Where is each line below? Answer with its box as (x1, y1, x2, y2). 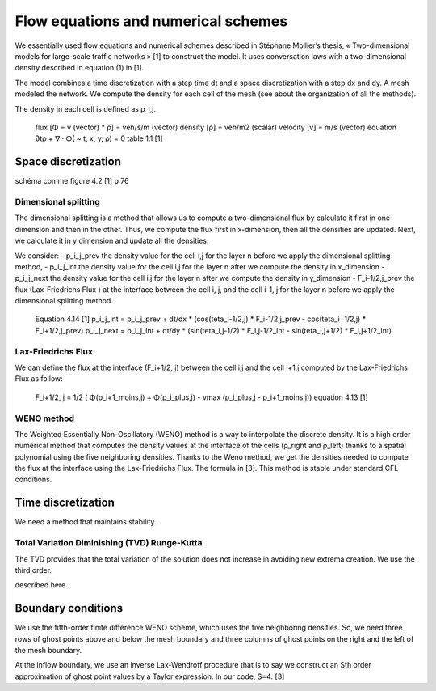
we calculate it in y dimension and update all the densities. (15, 235, 209, 246)
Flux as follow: (15, 374, 64, 384)
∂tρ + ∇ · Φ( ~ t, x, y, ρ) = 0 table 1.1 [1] (35, 134, 163, 143)
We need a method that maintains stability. (15, 517, 157, 527)
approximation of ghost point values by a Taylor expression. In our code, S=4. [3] (15, 672, 285, 681)
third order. (15, 565, 52, 574)
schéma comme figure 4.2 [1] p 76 (15, 176, 129, 186)
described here (15, 580, 66, 590)
